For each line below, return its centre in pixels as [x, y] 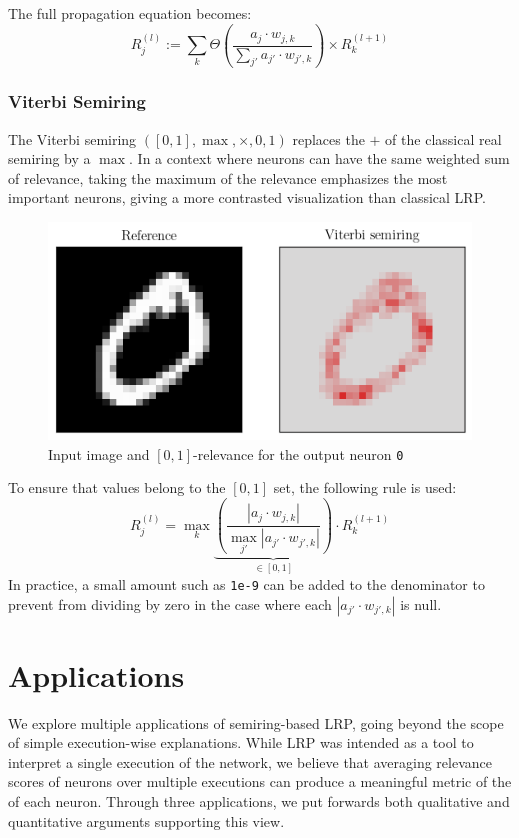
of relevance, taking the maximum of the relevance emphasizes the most [228, 177]
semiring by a [49, 158]
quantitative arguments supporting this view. [146, 820]
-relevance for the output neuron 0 [298, 453]
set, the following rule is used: [365, 487]
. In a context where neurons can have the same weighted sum [319, 158]
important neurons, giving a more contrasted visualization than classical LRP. [247, 197]
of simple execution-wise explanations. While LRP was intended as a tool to [241, 742]
